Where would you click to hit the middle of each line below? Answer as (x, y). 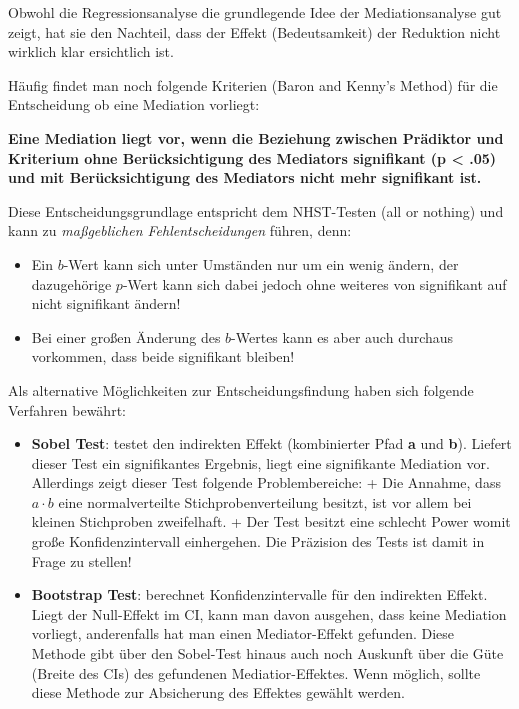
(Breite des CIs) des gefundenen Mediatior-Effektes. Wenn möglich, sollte (256, 672)
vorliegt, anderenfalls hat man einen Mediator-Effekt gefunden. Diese (243, 633)
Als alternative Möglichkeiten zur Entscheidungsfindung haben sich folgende (241, 389)
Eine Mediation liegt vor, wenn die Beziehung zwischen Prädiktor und (256, 137)
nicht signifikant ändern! (106, 303)
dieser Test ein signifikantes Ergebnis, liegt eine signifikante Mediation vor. (260, 462)
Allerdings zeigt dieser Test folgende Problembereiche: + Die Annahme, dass (266, 482)
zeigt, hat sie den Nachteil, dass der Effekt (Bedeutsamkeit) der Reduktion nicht (254, 31)
